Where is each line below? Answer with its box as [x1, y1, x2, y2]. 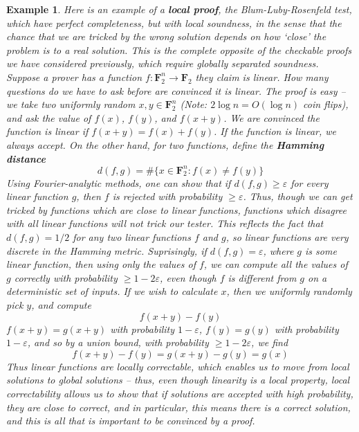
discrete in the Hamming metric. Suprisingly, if [6, 243, 207, 258]
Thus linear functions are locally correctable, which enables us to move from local [6, 359, 349, 373]
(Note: [180, 97, 208, 111]
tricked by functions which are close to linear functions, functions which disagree [6, 202, 347, 217]
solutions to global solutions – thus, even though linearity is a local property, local [6, 372, 350, 387]
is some [305, 243, 337, 258]
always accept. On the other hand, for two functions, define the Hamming [6, 137, 324, 152]
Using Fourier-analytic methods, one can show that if [6, 175, 231, 190]
